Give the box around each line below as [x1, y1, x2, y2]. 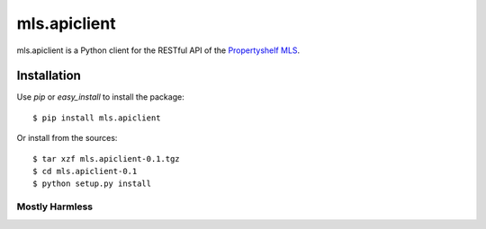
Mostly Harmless [16, 200, 94, 213]
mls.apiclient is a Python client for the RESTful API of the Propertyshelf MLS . [16, 45, 301, 56]
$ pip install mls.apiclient [32, 112, 161, 123]
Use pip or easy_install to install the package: [16, 92, 184, 102]
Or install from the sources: [16, 133, 118, 144]
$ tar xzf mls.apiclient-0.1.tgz [32, 154, 180, 163]
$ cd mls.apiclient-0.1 [32, 166, 138, 177]
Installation [16, 68, 81, 84]
